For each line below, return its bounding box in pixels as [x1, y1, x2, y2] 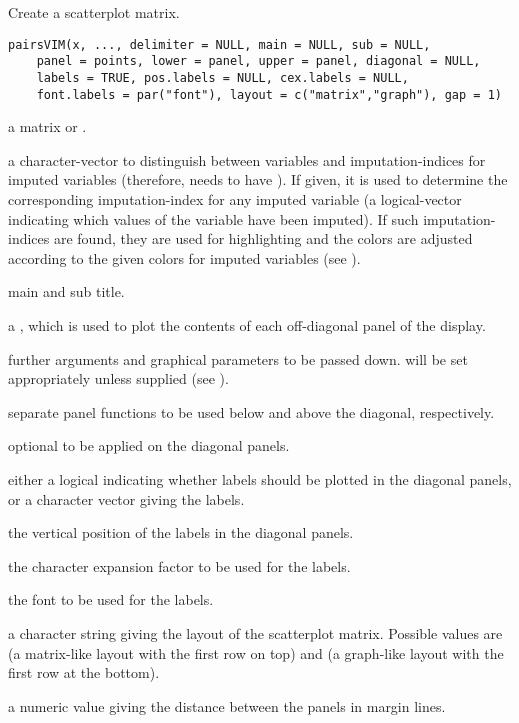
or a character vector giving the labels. [8, 488, 245, 509]
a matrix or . [8, 116, 87, 137]
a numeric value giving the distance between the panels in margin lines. [8, 695, 446, 716]
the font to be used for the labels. [8, 589, 214, 610]
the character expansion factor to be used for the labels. [8, 555, 351, 576]
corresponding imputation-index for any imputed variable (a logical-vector [8, 189, 462, 209]
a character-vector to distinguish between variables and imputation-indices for [8, 149, 486, 170]
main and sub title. [8, 281, 125, 302]
